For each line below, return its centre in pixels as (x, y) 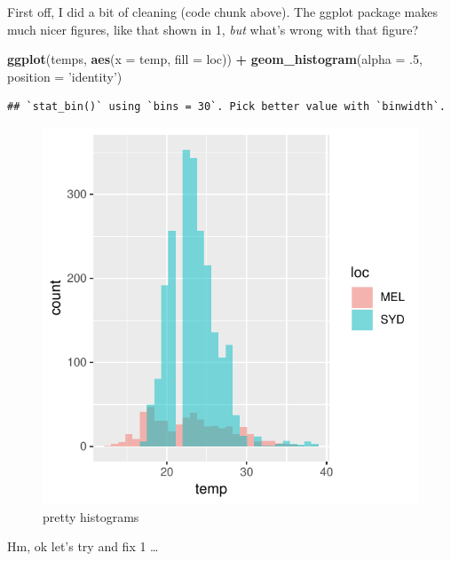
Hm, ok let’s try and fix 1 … (83, 546)
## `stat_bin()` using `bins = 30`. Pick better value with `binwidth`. (226, 107)
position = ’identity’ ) (65, 76)
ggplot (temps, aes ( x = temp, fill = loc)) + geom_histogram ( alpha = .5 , (215, 59)
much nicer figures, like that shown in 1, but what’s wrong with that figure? (213, 29)
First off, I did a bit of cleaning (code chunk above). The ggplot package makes (222, 12)
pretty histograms (91, 516)
